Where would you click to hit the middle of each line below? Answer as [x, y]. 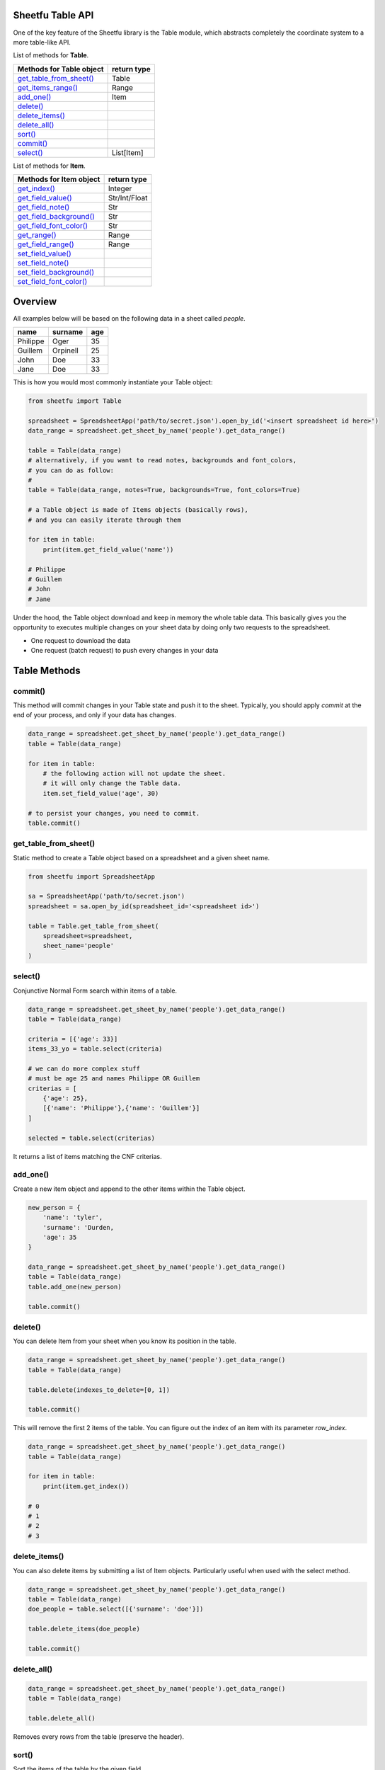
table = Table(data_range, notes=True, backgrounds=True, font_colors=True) [164, 490]
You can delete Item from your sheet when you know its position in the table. [125, 1341]
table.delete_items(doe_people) [84, 1629]
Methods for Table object [61, 69]
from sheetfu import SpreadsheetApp [92, 877]
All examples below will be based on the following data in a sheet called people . [129, 318]
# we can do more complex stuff [84, 1068]
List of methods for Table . [51, 55]
